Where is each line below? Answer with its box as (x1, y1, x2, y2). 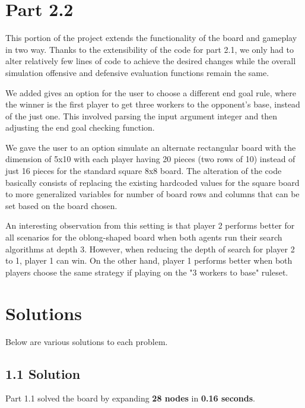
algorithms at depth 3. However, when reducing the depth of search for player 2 (5, 242, 295, 255)
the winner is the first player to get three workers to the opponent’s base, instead (5, 98, 300, 110)
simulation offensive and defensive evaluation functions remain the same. (5, 66, 269, 78)
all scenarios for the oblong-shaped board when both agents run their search (5, 231, 282, 243)
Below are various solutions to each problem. (5, 335, 168, 347)
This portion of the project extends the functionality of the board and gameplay (5, 31, 297, 44)
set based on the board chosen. (5, 199, 117, 211)
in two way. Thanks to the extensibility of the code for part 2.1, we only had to (5, 43, 294, 55)
